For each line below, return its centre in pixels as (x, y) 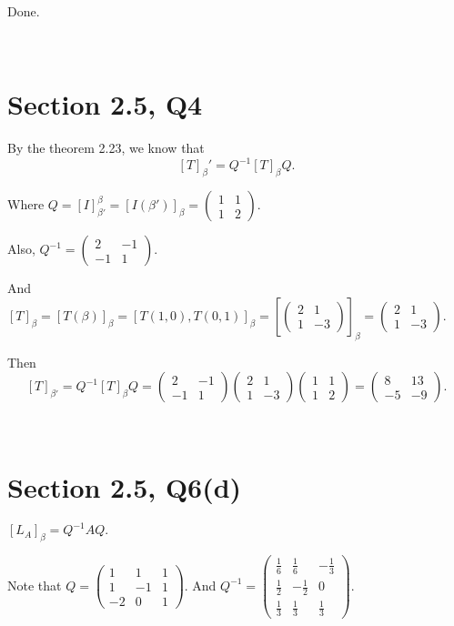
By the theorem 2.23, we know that (106, 148)
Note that (35, 585)
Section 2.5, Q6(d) (125, 486)
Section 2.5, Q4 (105, 104)
